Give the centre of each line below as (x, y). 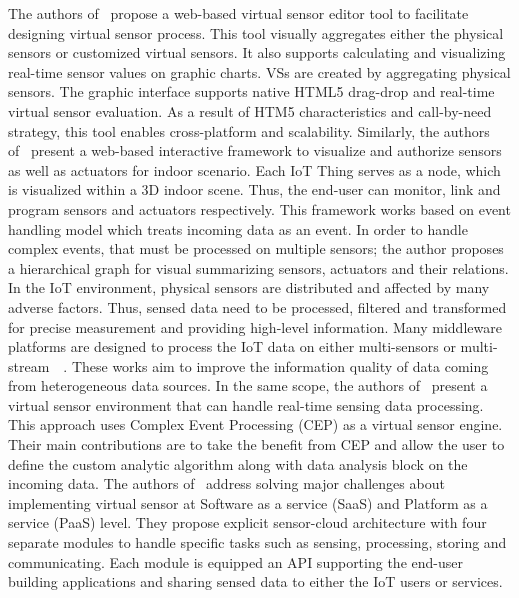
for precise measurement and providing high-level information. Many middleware (255, 326)
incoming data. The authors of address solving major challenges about (226, 483)
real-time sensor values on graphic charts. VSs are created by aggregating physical (259, 71)
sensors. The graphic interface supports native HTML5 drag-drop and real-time (251, 91)
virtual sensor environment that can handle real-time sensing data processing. (246, 404)
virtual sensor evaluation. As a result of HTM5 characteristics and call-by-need (250, 110)
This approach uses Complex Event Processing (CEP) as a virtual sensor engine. (255, 424)
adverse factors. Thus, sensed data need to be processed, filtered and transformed (257, 306)
